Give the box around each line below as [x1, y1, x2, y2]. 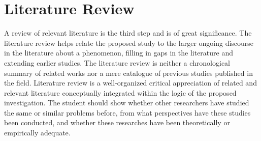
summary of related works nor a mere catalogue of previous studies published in [4, 67, 253, 78]
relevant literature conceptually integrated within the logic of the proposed [4, 87, 237, 98]
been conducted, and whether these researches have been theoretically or [4, 117, 230, 128]
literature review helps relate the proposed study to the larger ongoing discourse [4, 37, 254, 48]
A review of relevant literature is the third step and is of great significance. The [4, 27, 252, 38]
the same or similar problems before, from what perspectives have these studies [4, 107, 251, 118]
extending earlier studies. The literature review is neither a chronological [4, 57, 231, 68]
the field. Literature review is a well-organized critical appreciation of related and [4, 77, 257, 88]
